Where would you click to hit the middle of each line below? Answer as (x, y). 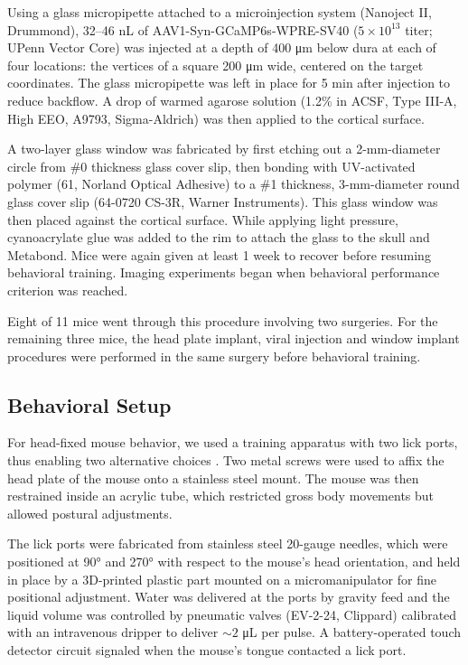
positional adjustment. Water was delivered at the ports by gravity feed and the (229, 597)
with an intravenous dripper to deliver (113, 632)
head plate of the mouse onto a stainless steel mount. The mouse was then (213, 478)
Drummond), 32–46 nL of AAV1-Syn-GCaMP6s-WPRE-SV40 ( (183, 29)
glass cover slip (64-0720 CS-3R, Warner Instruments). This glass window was (223, 201)
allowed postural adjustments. (90, 513)
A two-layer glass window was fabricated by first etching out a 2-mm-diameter (224, 149)
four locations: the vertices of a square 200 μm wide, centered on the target (215, 65)
